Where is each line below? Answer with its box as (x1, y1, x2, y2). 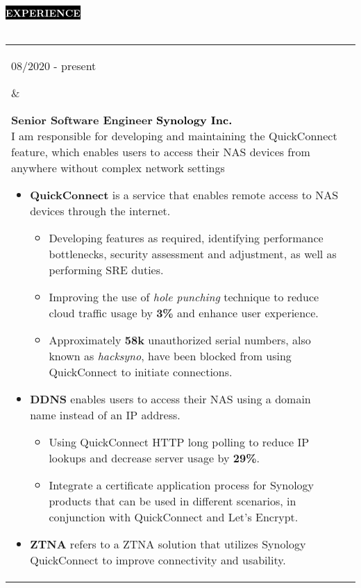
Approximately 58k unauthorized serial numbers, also (49, 332, 311, 348)
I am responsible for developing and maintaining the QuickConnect (11, 128, 337, 144)
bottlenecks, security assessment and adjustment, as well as (49, 246, 337, 262)
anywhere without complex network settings (11, 160, 225, 176)
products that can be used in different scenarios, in (49, 493, 296, 510)
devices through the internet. (30, 203, 171, 219)
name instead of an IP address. (30, 407, 180, 423)
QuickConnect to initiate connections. (49, 364, 233, 380)
